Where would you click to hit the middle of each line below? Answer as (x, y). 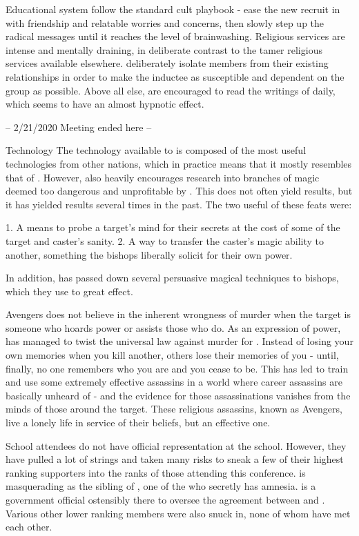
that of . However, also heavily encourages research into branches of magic (163, 177)
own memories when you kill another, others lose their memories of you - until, (172, 355)
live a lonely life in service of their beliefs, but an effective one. (138, 423)
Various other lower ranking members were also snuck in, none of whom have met (178, 513)
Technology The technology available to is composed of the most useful (156, 150)
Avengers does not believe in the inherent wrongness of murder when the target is (178, 314)
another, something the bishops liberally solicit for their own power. (149, 254)
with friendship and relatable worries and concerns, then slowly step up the (165, 22)
